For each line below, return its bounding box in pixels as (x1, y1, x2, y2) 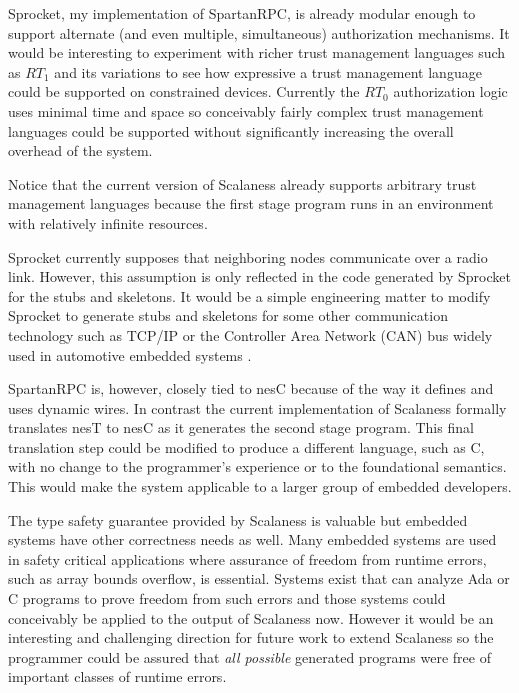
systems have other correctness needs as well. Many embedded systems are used (8, 529, 497, 550)
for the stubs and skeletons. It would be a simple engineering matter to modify (8, 285, 491, 306)
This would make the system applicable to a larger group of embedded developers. (8, 476, 512, 497)
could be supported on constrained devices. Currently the (8, 81, 360, 102)
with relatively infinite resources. (8, 212, 208, 233)
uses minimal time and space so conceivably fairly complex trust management (8, 100, 484, 121)
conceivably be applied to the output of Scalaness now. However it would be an (8, 607, 494, 628)
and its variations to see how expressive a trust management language (54, 61, 482, 82)
